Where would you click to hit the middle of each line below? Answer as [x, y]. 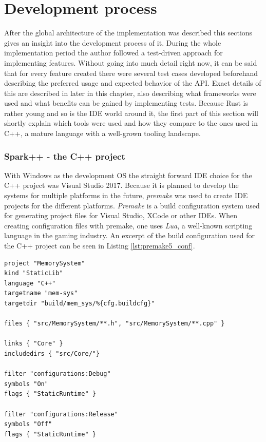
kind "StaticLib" [34, 273]
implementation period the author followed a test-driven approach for [113, 53]
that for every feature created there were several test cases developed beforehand [131, 73]
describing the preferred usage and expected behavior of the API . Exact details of [133, 83]
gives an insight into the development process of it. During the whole [113, 42]
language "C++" [30, 283]
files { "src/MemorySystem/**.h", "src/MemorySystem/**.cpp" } [115, 324]
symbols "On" [26, 384]
